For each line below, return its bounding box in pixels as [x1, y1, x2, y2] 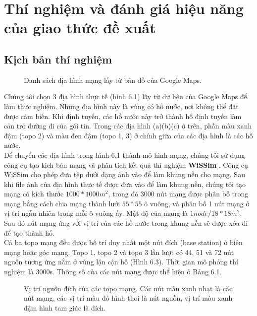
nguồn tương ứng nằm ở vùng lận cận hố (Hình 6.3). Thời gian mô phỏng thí [4, 256, 238, 267]
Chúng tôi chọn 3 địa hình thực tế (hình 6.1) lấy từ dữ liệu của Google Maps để [4, 91, 247, 102]
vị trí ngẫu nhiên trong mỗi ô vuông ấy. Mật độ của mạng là [4, 208, 188, 218]
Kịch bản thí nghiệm [4, 51, 112, 66]
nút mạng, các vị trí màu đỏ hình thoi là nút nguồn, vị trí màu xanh [24, 293, 233, 303]
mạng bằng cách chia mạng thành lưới [4, 198, 120, 208]
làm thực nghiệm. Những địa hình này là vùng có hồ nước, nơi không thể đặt [4, 101, 239, 111]
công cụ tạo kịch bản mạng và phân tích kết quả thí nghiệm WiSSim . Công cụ [4, 159, 248, 170]
